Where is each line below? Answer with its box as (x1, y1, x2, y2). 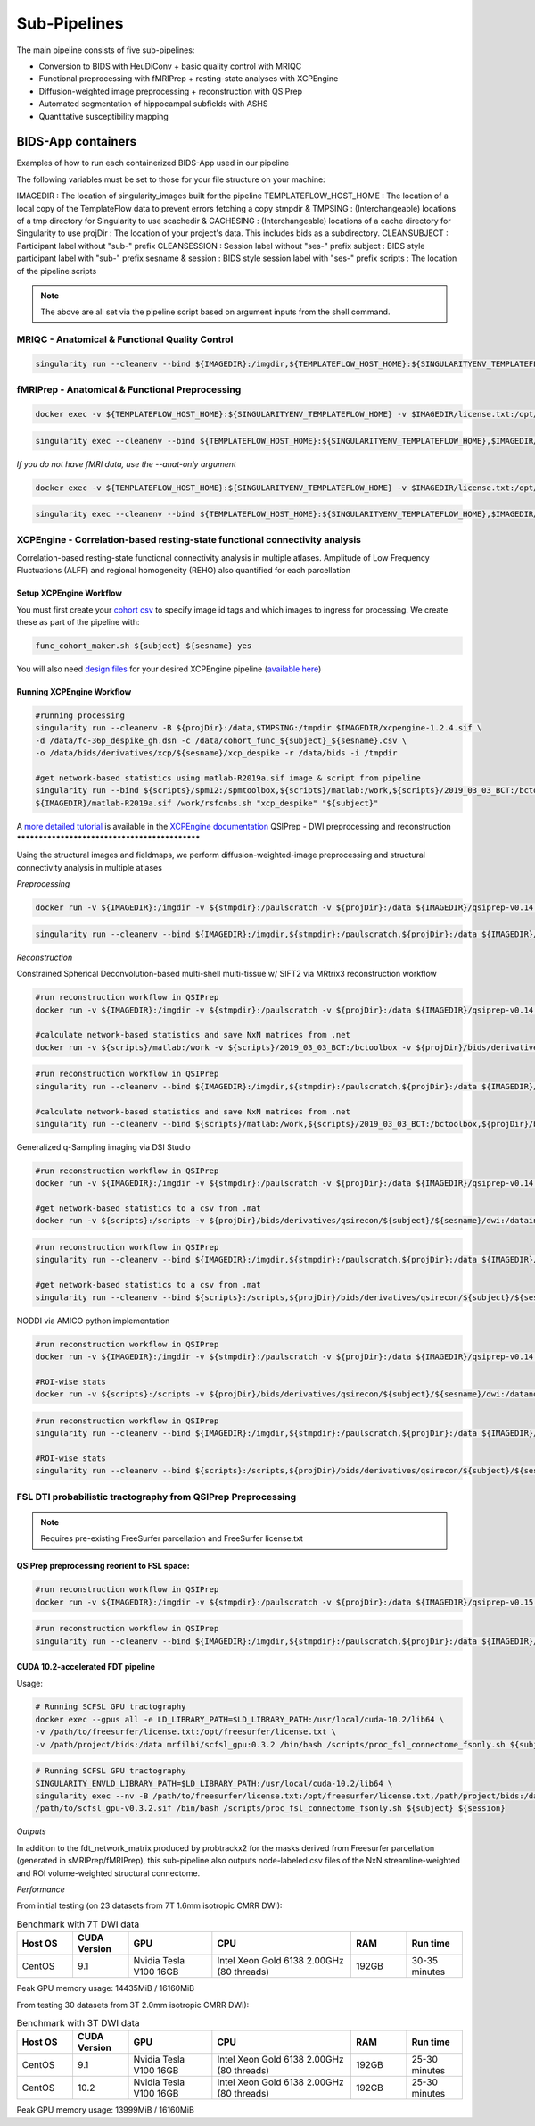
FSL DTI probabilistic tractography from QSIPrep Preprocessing (16, 1490, 297, 1503)
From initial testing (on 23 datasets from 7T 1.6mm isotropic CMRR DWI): (16, 1900, 283, 1911)
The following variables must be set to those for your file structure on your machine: (16, 174, 325, 185)
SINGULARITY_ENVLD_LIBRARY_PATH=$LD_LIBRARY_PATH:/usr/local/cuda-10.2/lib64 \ (35, 1778, 393, 1788)
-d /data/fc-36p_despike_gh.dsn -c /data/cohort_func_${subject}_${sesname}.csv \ (35, 735, 407, 746)
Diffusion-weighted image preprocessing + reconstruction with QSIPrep (38, 86, 303, 96)
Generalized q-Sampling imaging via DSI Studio (16, 1141, 191, 1152)
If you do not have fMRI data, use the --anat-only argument (16, 458, 236, 469)
